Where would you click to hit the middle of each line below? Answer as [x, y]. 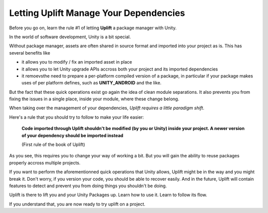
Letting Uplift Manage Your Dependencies [97, 13]
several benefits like [30, 53]
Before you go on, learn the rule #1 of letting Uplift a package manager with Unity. [93, 28]
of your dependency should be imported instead [72, 135]
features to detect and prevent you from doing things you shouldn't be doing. [88, 186]
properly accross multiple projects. [45, 163]
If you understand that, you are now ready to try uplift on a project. [77, 204]
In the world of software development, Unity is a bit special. [70, 37]
